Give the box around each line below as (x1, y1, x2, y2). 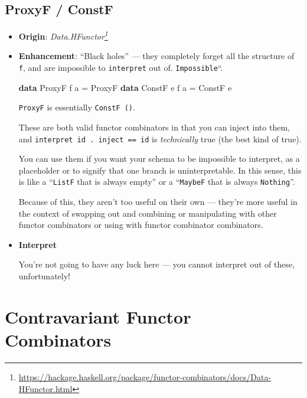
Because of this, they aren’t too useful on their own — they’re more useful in (18, 195, 298, 208)
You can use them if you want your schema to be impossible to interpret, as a (18, 152, 300, 165)
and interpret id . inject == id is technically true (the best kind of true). (18, 132, 302, 145)
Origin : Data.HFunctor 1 (18, 28, 108, 42)
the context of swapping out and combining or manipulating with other (18, 207, 277, 219)
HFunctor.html (18, 382, 73, 394)
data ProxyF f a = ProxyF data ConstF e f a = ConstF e (18, 81, 232, 93)
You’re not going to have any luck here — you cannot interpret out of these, (18, 258, 295, 270)
